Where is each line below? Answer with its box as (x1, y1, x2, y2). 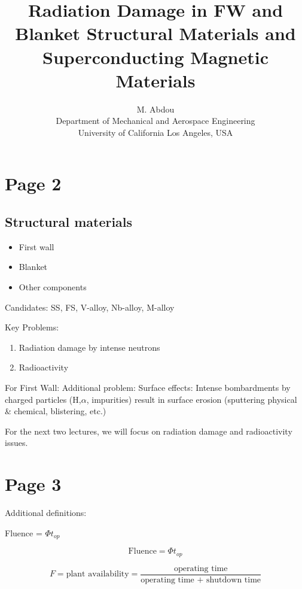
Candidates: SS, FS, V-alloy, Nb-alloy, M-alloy (5, 300, 175, 313)
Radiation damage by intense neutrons (19, 341, 160, 353)
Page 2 (5, 171, 62, 196)
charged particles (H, (5, 393, 81, 405)
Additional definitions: (5, 506, 87, 519)
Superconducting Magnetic (42, 44, 269, 69)
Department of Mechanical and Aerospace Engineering (56, 114, 255, 127)
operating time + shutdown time (141, 575, 261, 584)
